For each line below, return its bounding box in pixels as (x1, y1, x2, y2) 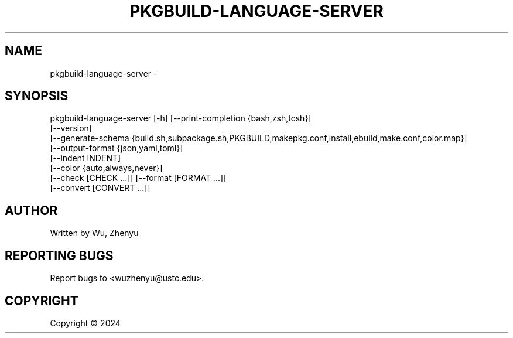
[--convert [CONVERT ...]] (50, 183, 151, 193)
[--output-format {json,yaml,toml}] (50, 143, 183, 153)
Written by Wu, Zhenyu (50, 228, 139, 238)
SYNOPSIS (5, 88, 69, 104)
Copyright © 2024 (50, 317, 121, 328)
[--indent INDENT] (50, 153, 121, 163)
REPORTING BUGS (5, 248, 114, 263)
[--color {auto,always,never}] (50, 163, 163, 173)
